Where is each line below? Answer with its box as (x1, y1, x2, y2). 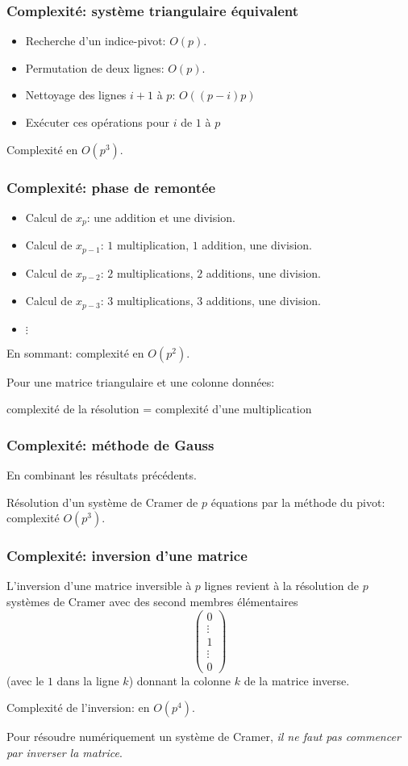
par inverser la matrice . (6, 744, 123, 761)
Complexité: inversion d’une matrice (6, 546, 248, 566)
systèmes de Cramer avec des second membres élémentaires (6, 593, 298, 610)
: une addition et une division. (86, 208, 235, 225)
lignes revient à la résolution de (204, 577, 360, 594)
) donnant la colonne (128, 672, 231, 689)
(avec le (6, 672, 44, 689)
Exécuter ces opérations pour (25, 114, 169, 130)
